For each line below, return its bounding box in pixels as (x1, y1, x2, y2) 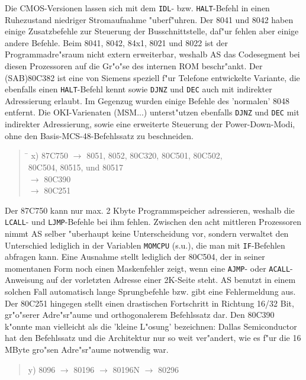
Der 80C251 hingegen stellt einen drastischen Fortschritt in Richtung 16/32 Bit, (5, 297, 294, 309)
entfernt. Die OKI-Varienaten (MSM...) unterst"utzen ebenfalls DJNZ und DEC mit (5, 106, 299, 118)
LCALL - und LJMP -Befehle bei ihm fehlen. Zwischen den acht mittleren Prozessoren (5, 215, 302, 228)
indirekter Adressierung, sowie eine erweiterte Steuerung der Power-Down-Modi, (5, 118, 295, 130)
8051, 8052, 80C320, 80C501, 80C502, (86, 149, 223, 162)
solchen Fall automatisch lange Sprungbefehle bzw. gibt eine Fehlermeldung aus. (5, 285, 296, 298)
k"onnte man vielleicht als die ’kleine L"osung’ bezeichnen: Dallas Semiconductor (5, 320, 297, 332)
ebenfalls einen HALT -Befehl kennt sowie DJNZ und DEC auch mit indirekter (5, 83, 272, 95)
